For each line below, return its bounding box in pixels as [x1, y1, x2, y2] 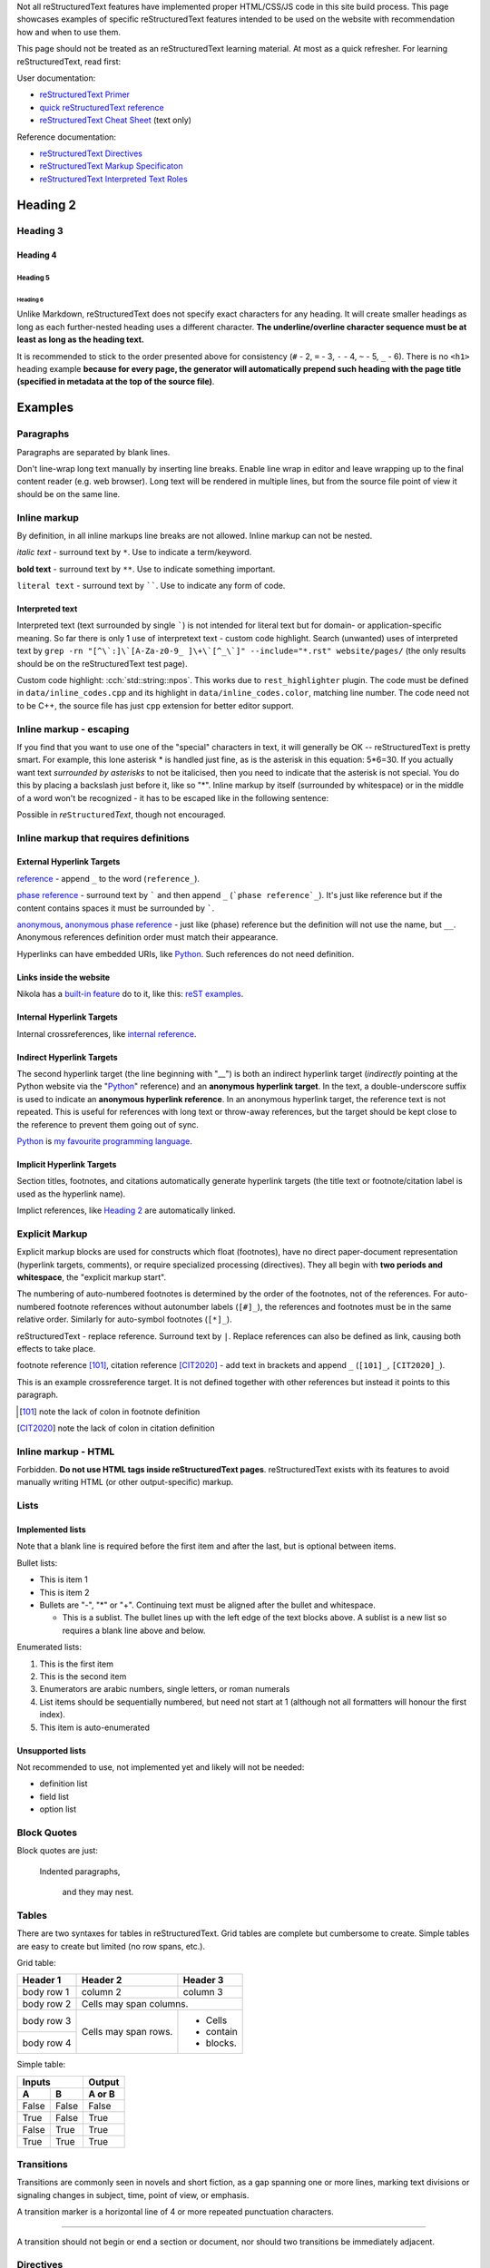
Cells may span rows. [81, 2026, 173, 2038]
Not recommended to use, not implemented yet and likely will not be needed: [16, 1761, 305, 1773]
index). [39, 1709, 65, 1720]
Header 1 [22, 1974, 62, 1987]
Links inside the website [16, 972, 111, 982]
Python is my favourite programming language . [16, 1135, 192, 1147]
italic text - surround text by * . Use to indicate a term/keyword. [16, 547, 252, 558]
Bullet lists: [16, 1557, 58, 1569]
